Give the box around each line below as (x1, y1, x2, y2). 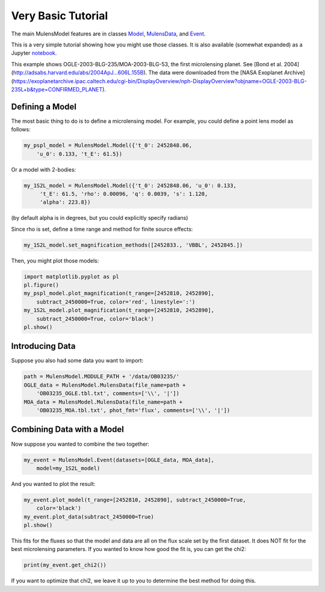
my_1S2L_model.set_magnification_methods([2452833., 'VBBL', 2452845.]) (23, 241, 243, 248)
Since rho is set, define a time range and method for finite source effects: (11, 225, 193, 232)
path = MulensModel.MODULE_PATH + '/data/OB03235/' (23, 373, 180, 380)
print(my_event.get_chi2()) (23, 562, 107, 569)
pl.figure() (23, 282, 60, 288)
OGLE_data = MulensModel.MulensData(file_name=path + (23, 381, 186, 388)
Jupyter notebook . (11, 49, 57, 57)
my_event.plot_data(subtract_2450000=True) (23, 513, 155, 520)
